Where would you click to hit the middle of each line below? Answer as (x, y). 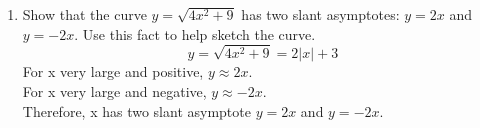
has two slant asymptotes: (320, 14)
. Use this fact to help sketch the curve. (195, 33)
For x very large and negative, (114, 90)
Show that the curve (84, 14)
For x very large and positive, (113, 71)
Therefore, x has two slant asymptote (136, 110)
